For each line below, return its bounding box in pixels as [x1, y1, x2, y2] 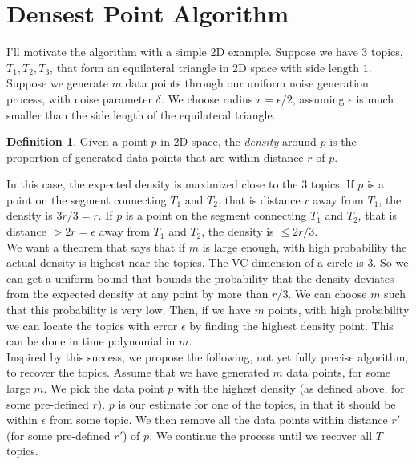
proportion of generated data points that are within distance [6, 148, 304, 165]
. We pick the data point [43, 380, 164, 396]
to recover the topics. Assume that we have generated [6, 364, 269, 381]
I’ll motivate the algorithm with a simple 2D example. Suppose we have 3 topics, [6, 43, 403, 60]
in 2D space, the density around [160, 133, 317, 150]
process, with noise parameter [6, 90, 152, 107]
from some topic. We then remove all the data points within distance [49, 411, 388, 428]
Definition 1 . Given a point [6, 133, 147, 150]
